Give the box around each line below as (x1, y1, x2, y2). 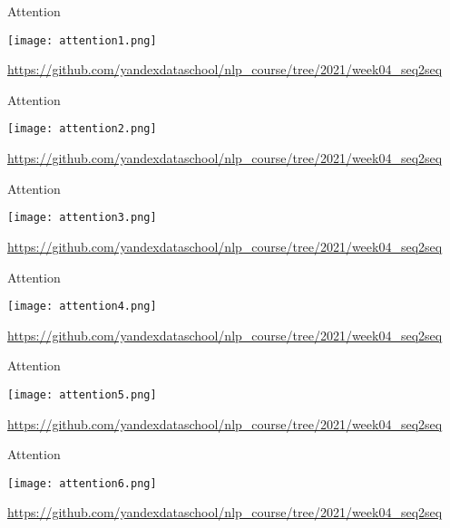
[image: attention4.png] (7, 300, 157, 313)
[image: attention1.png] (7, 34, 157, 47)
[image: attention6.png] (7, 476, 157, 490)
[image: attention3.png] (7, 211, 157, 225)
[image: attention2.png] (7, 122, 157, 136)
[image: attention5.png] (7, 388, 157, 401)
